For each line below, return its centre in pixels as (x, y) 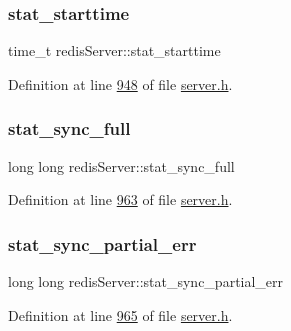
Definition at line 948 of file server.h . (120, 83)
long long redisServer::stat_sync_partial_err (146, 281)
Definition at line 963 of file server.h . (120, 199)
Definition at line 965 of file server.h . (120, 314)
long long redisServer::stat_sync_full (121, 165)
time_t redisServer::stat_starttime (114, 50)
